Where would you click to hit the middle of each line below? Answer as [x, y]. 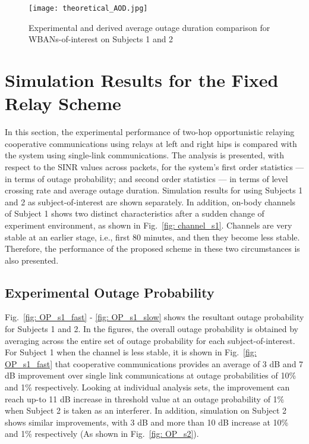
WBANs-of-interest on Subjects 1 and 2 [101, 39]
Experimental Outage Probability [110, 292]
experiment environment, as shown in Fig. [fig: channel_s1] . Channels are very [149, 225]
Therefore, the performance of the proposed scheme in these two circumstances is [152, 248]
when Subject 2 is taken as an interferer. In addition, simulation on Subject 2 [146, 410]
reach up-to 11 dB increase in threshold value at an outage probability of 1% [145, 398]
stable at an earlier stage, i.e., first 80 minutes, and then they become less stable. [152, 237]
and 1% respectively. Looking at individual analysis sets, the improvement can [147, 387]
